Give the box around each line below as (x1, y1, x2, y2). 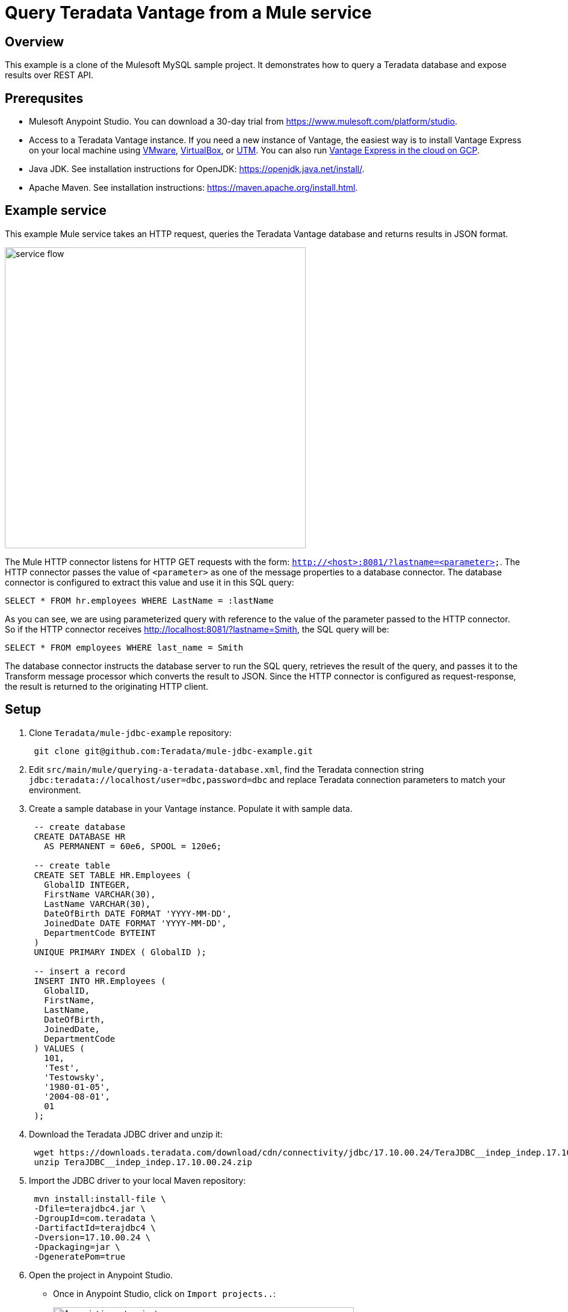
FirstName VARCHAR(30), (44, 889, 156, 899)
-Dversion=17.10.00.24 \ (34, 1232, 151, 1242)
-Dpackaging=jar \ (34, 1242, 120, 1252)
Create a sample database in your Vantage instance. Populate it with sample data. (29, 803, 353, 814)
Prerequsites (5, 90, 84, 106)
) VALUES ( (34, 1043, 85, 1053)
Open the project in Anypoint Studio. (29, 1269, 173, 1280)
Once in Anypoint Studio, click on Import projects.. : (53, 1288, 276, 1299)
